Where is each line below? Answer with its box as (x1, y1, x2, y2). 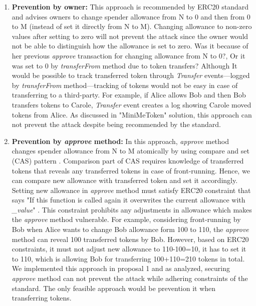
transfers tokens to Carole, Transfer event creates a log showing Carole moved (12, 99, 251, 109)
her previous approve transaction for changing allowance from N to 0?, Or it (12, 50, 245, 60)
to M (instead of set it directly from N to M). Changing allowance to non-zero (12, 21, 252, 31)
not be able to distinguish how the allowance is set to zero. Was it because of (12, 40, 248, 51)
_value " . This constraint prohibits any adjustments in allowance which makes (12, 204, 252, 214)
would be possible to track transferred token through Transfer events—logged (12, 70, 250, 80)
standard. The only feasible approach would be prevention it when (12, 282, 216, 293)
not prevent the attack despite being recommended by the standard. (12, 119, 221, 129)
